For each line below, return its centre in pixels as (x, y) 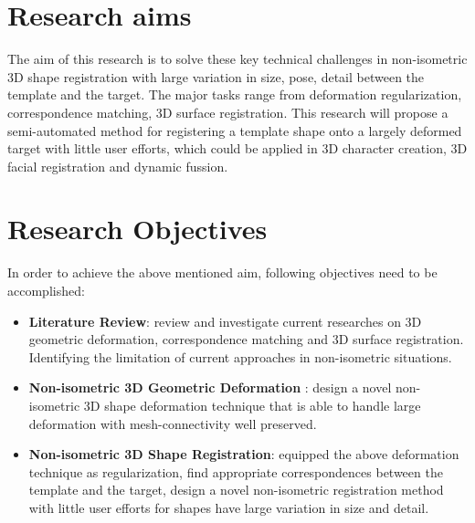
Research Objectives (137, 229)
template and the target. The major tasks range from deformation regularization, (235, 94)
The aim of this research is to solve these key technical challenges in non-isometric (237, 59)
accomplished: (46, 290)
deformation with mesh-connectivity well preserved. (173, 423)
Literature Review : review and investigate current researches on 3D (225, 321)
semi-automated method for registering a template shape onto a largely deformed (235, 130)
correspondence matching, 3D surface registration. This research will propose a (228, 112)
